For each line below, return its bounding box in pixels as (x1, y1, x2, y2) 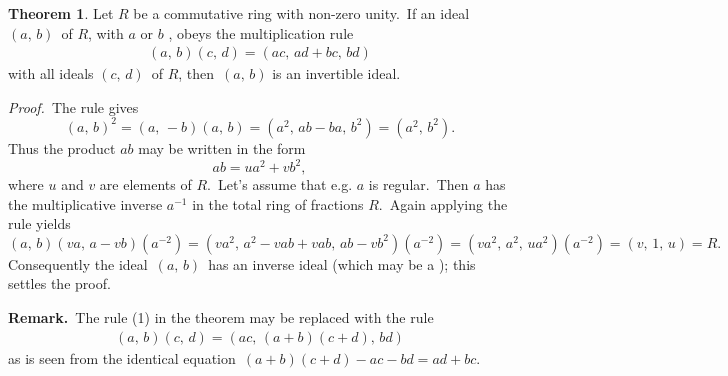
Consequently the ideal (8, 253, 148, 274)
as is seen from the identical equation (8, 347, 236, 368)
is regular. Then (368, 174, 469, 194)
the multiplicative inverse (8, 193, 163, 214)
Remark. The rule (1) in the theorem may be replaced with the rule (8, 306, 434, 327)
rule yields (8, 213, 71, 234)
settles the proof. (8, 273, 111, 294)
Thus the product (8, 137, 116, 158)
